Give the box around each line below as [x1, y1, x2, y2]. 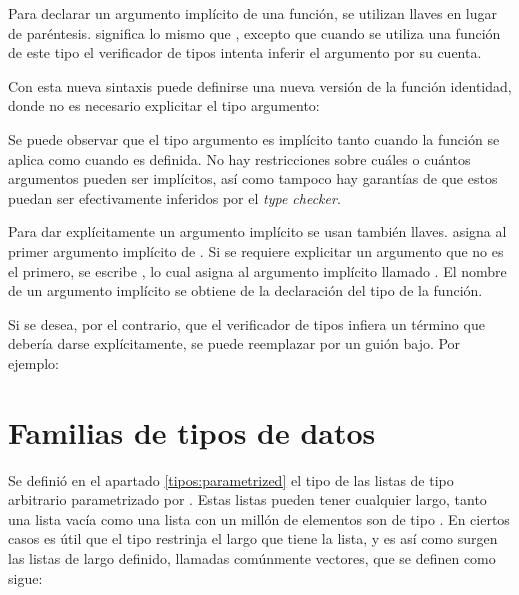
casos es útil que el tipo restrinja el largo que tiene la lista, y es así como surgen [8, 528, 498, 549]
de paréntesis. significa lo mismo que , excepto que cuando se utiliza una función [8, 22, 501, 43]
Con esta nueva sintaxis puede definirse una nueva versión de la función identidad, [8, 75, 512, 96]
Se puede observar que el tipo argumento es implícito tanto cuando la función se [8, 128, 500, 149]
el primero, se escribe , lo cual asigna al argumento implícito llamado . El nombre [8, 260, 507, 281]
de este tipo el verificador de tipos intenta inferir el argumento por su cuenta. [8, 42, 482, 63]
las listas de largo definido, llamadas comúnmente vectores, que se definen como [8, 548, 496, 568]
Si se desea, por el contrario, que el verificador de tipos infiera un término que [8, 313, 485, 334]
